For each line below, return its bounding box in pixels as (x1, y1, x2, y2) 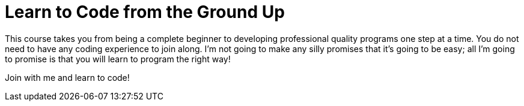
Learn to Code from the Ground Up (5, 2, 285, 22)
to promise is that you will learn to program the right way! (5, 53, 231, 64)
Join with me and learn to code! (5, 72, 130, 83)
